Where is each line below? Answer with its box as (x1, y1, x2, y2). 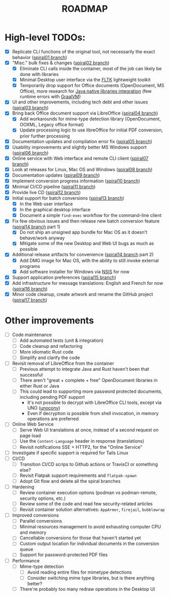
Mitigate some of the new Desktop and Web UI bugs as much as (19, 240, 154, 247)
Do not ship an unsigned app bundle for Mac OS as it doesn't (19, 229, 148, 235)
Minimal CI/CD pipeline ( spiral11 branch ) (12, 183, 96, 189)
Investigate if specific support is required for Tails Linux (12, 449, 129, 456)
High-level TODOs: (5, 32, 86, 43)
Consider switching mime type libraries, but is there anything (27, 575, 155, 581)
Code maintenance (12, 332, 52, 338)
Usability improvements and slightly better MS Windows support (12, 144, 147, 150)
